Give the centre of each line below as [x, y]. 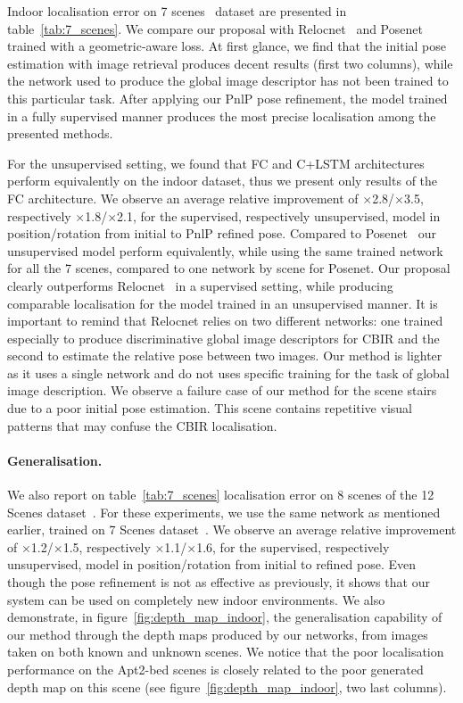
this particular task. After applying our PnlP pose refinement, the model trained [227, 98]
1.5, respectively [107, 546]
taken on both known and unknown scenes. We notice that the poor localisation [226, 652]
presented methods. [60, 133]
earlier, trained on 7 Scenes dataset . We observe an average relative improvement [232, 529]
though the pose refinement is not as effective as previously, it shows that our [219, 582]
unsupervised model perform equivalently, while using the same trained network [225, 250]
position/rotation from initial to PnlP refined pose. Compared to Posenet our [222, 233]
